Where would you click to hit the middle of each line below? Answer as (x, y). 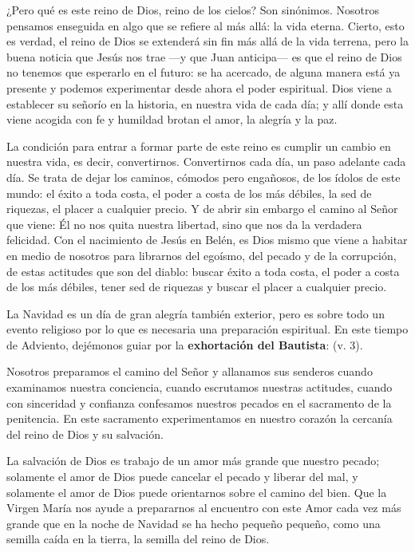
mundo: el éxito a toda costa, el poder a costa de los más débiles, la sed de (189, 193)
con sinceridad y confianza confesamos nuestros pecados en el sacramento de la (199, 402)
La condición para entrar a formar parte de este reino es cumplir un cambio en (199, 146)
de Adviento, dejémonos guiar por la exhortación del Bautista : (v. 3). (185, 344)
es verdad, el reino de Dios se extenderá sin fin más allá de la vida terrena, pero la (207, 41)
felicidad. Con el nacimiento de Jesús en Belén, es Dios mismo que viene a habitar (207, 240)
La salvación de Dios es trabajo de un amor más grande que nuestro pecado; (193, 461)
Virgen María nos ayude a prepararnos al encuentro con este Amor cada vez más (204, 508)
